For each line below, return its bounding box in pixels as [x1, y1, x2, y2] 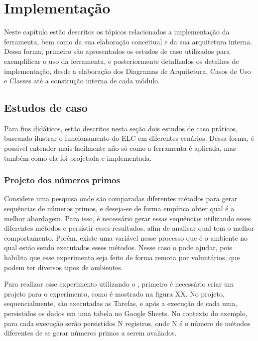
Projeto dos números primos [4, 174, 120, 186]
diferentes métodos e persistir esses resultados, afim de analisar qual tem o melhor [4, 223, 255, 233]
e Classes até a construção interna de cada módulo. [4, 75, 160, 86]
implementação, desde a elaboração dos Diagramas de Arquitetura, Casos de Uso [4, 65, 251, 76]
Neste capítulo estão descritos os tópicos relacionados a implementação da [4, 26, 230, 37]
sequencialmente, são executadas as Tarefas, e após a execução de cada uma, [4, 298, 238, 309]
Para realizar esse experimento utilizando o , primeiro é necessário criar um [4, 279, 234, 289]
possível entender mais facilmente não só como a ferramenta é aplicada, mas [4, 143, 236, 153]
